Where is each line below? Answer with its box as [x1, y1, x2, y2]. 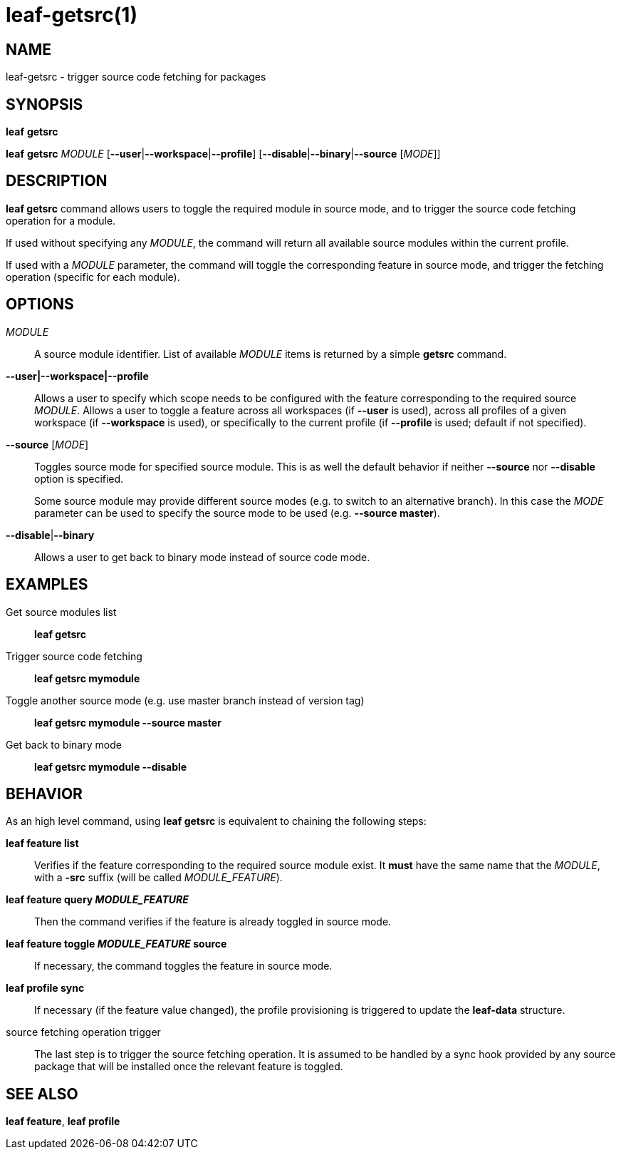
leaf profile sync [6, 982, 85, 995]
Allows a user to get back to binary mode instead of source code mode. [34, 550, 370, 563]
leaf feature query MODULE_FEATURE [6, 893, 189, 906]
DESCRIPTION [6, 172, 108, 190]
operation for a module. [6, 214, 116, 227]
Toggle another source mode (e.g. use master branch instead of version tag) [6, 694, 365, 707]
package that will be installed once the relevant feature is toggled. [34, 1060, 343, 1073]
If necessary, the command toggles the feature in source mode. [34, 960, 333, 972]
